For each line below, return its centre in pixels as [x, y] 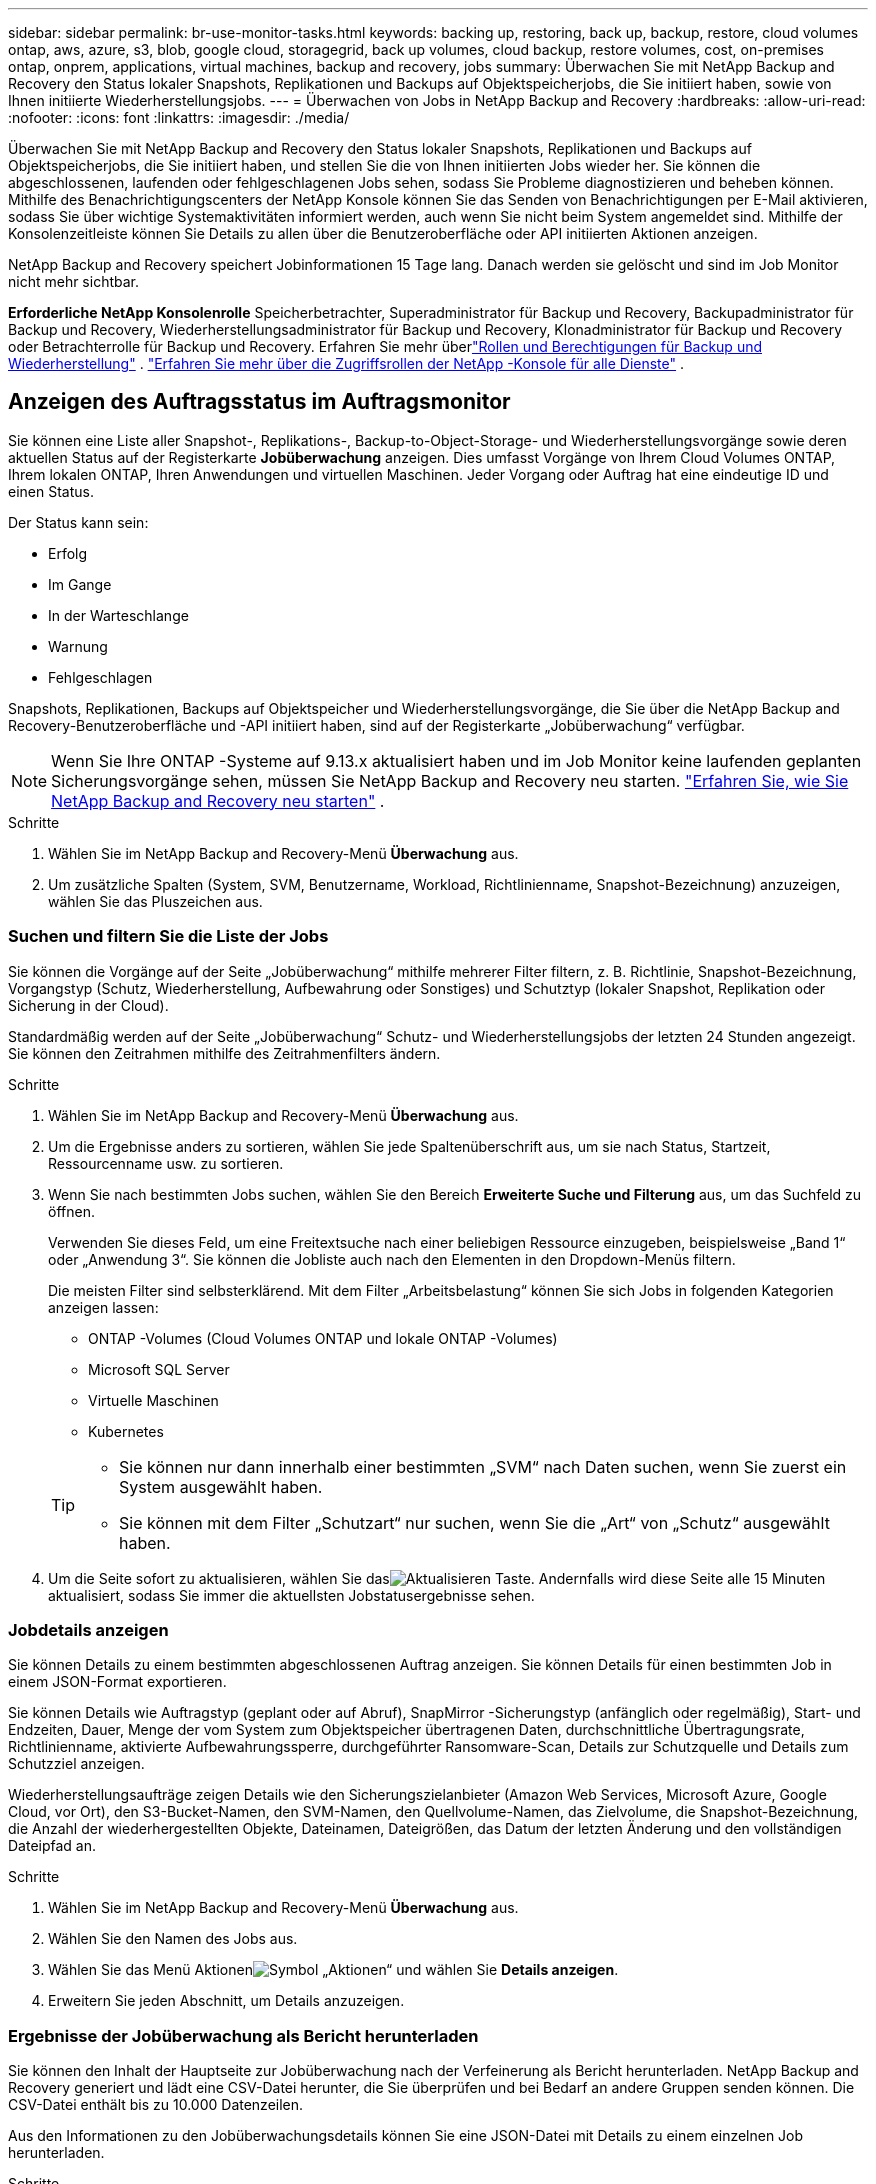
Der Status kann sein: [78, 522]
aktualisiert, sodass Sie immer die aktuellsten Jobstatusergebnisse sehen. [291, 1595]
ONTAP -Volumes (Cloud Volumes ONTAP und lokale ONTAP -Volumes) [323, 1338]
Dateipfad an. [52, 1846]
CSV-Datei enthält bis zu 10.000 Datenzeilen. [156, 2105]
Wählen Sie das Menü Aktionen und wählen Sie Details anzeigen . [333, 1970]
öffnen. [71, 1211]
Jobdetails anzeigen [88, 1629]
